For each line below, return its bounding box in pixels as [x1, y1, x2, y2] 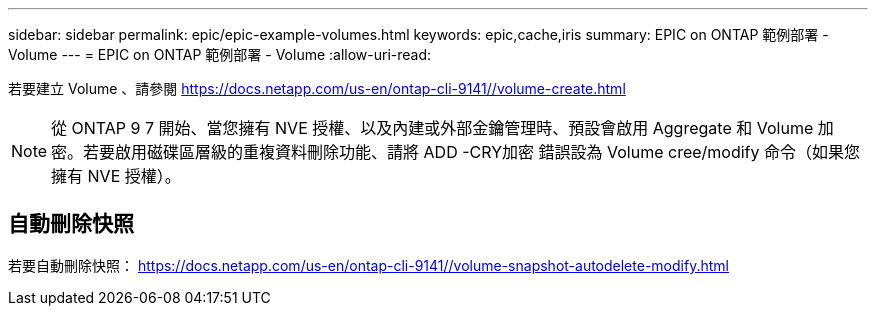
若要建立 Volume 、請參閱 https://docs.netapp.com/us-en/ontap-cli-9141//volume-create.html [8, 80, 626, 97]
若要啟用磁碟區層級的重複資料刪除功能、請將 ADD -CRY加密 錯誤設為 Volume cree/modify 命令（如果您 [83, 142, 861, 162]
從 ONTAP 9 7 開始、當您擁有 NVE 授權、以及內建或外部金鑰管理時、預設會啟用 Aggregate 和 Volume [51, 118, 814, 138]
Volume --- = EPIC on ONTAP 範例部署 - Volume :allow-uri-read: [8, 46, 432, 63]
